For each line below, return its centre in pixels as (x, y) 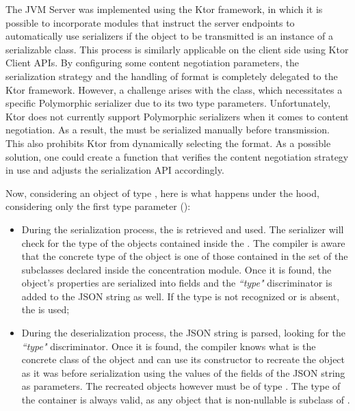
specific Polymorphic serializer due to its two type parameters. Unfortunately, (168, 103)
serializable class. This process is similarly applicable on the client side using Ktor (177, 49)
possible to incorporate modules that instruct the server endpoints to (150, 22)
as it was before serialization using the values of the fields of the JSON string (183, 372)
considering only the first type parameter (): (98, 206)
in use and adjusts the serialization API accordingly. (115, 170)
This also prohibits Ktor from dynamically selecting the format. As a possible (168, 143)
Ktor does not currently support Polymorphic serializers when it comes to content (177, 116)
